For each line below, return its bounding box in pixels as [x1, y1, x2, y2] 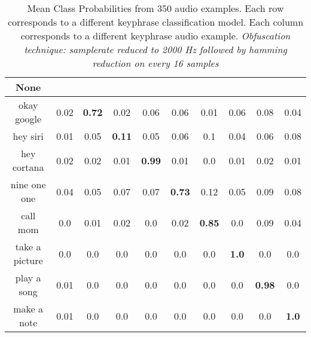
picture [13, 253, 43, 267]
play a [15, 271, 41, 284]
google [15, 112, 42, 125]
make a [13, 302, 44, 315]
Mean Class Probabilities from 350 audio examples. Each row [27, 1, 284, 15]
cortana [12, 160, 44, 174]
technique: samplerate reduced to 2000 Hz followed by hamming [24, 42, 287, 56]
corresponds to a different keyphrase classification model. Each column [7, 15, 304, 29]
